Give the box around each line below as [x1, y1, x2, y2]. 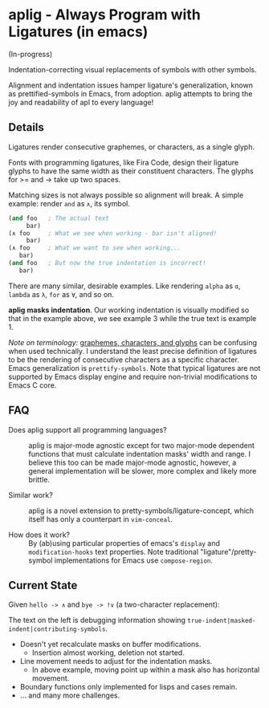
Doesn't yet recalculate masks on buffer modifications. [19, 640, 202, 649]
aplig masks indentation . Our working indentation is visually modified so [8, 305, 250, 315]
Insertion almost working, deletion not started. [31, 648, 185, 657]
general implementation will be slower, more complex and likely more [28, 466, 257, 475]
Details [8, 120, 44, 134]
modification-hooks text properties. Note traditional [28, 547, 199, 556]
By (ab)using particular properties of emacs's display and [28, 538, 221, 547]
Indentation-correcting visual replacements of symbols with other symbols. [8, 64, 257, 74]
